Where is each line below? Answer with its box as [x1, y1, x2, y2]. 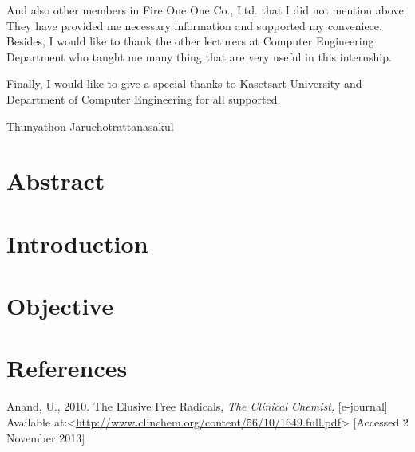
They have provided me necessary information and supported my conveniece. [6, 17, 382, 33]
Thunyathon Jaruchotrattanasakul [6, 117, 174, 134]
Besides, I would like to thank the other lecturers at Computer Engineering [6, 33, 374, 49]
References [6, 352, 128, 384]
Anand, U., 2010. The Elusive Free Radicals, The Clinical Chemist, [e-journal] [6, 398, 388, 415]
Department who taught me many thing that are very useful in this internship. [6, 48, 392, 65]
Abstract [6, 164, 105, 197]
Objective [6, 289, 114, 322]
